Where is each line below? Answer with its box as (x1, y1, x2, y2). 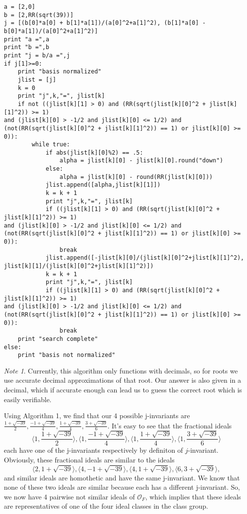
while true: (32, 141, 71, 148)
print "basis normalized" (18, 68, 102, 75)
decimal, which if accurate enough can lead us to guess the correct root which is (4, 385, 242, 395)
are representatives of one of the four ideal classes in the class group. (4, 501, 208, 511)
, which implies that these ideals (145, 491, 241, 501)
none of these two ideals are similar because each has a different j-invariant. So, (4, 482, 240, 492)
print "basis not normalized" (18, 352, 116, 359)
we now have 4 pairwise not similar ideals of (4, 491, 135, 501)
